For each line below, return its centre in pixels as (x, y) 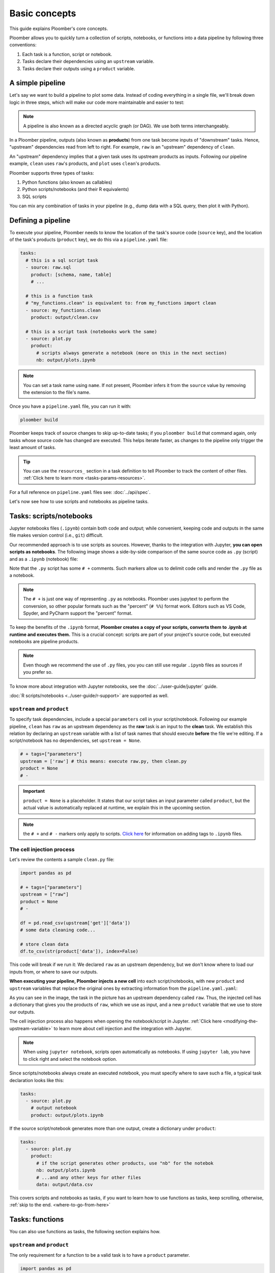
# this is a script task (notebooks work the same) (91, 331)
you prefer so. (38, 672)
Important (34, 791)
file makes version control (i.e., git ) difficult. (57, 535)
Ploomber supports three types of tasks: (52, 173)
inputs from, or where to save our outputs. (54, 972)
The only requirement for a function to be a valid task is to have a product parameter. (100, 1255)
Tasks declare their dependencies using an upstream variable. (88, 62)
